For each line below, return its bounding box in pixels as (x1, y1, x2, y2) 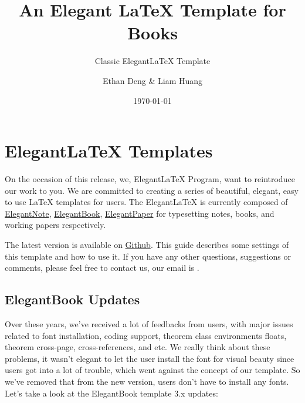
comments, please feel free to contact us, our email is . (5, 261, 199, 274)
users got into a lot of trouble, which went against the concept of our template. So (5, 364, 300, 376)
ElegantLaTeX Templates (5, 139, 213, 163)
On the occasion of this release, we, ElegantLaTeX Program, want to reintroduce (5, 173, 295, 185)
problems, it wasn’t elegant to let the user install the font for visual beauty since (5, 352, 294, 364)
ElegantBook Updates (5, 290, 140, 308)
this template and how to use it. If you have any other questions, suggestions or (5, 250, 291, 262)
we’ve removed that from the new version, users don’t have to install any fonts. (5, 375, 289, 387)
